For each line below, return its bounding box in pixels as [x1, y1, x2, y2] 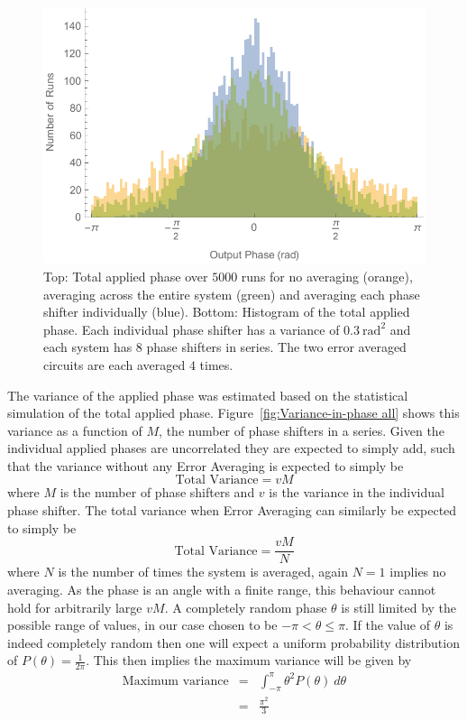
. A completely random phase [164, 597, 327, 616]
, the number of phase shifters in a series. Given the [159, 421, 444, 439]
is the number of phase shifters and [60, 483, 255, 502]
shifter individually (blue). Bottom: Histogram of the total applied [43, 302, 410, 321]
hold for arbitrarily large [7, 597, 142, 616]
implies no [389, 562, 446, 581]
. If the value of [344, 615, 431, 634]
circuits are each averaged [43, 355, 186, 374]
